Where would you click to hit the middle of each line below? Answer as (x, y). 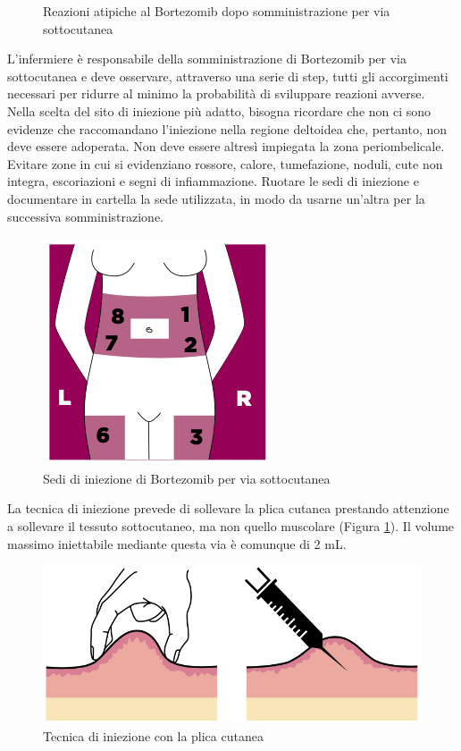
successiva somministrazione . (86, 216)
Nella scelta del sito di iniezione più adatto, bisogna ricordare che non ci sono (219, 110)
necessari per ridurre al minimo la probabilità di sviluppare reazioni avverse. (216, 93)
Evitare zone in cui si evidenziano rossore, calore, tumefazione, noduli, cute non (225, 163)
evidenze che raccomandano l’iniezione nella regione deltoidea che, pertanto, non (227, 128)
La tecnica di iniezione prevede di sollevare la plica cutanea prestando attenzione (228, 508)
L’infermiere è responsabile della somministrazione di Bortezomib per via (207, 59)
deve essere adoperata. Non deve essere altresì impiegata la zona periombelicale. (226, 146)
